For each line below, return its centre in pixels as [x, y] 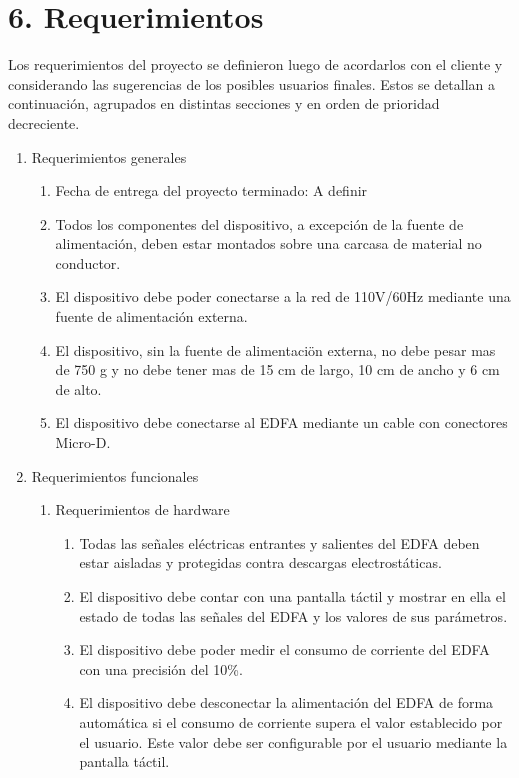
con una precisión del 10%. [161, 668]
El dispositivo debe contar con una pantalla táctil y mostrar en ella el [292, 596]
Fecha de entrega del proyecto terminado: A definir [211, 190]
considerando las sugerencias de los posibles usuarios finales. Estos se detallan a [252, 83]
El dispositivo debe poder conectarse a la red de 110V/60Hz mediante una [283, 296]
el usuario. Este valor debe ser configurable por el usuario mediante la [293, 741]
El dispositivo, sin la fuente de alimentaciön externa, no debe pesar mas [275, 349]
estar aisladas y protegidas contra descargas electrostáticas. [260, 562]
